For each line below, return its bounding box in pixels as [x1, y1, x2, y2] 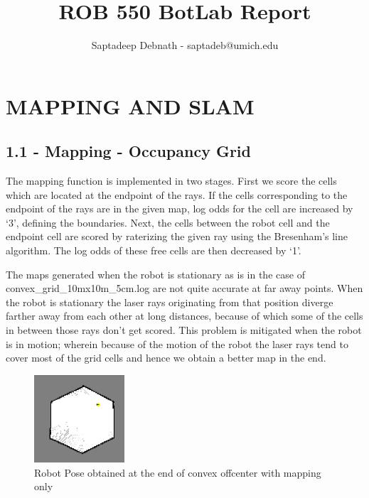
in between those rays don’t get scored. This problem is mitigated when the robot [6, 323, 362, 337]
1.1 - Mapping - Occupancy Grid [6, 140, 251, 162]
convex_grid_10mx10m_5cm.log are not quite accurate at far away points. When [6, 281, 363, 296]
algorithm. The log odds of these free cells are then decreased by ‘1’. [6, 243, 301, 258]
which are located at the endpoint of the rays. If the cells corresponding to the [6, 187, 348, 202]
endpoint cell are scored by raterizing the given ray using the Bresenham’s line [6, 229, 348, 244]
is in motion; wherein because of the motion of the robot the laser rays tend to [6, 336, 348, 351]
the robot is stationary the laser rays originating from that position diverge [6, 294, 333, 309]
